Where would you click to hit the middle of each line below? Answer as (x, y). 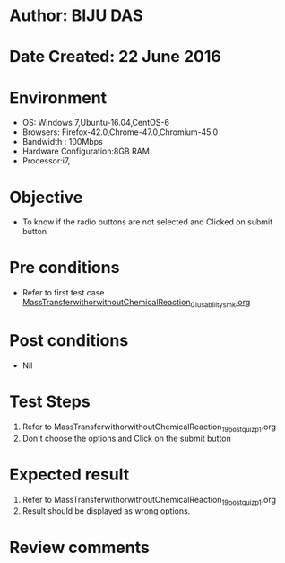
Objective (46, 197)
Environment (58, 97)
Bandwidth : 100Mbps (62, 142)
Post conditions (69, 341)
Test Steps (50, 402)
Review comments (79, 547)
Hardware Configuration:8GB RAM (86, 151)
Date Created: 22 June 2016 (115, 57)
